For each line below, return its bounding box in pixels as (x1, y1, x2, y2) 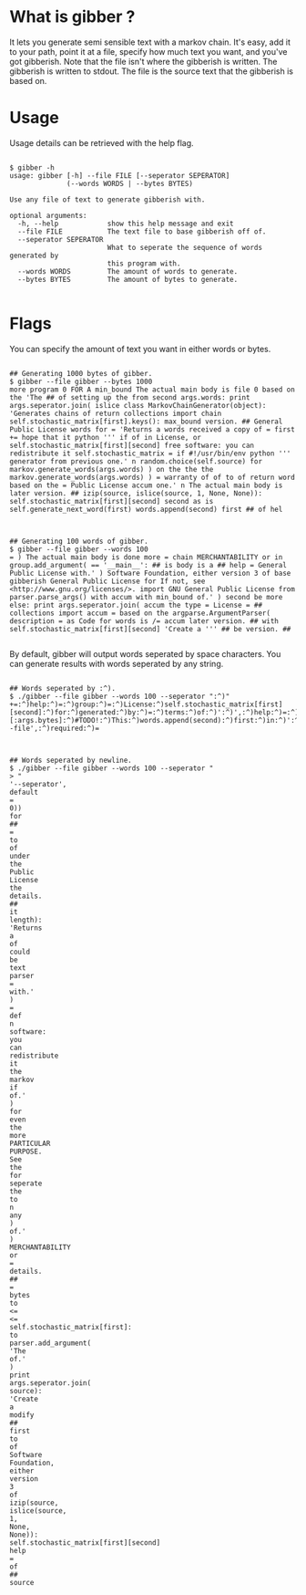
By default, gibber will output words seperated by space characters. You (9, 648, 281, 659)
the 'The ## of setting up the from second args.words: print (9, 392, 250, 402)
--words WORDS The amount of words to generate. (17, 266, 239, 276)
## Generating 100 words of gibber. (9, 537, 148, 546)
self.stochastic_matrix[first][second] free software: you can (9, 441, 255, 450)
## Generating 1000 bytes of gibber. (9, 369, 153, 378)
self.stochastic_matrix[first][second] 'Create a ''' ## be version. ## (9, 624, 291, 633)
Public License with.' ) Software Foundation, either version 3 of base (9, 568, 291, 578)
